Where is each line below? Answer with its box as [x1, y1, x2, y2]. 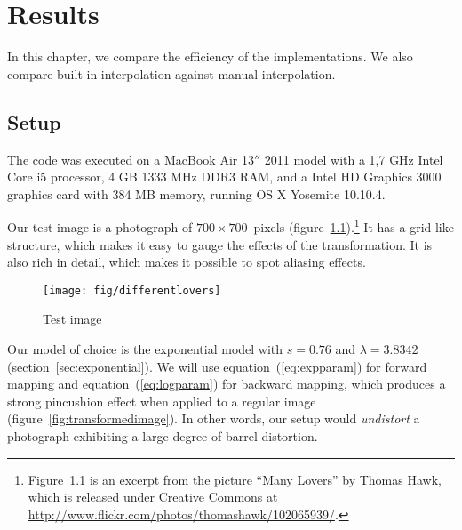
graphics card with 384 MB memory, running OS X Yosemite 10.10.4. [7, 184, 386, 203]
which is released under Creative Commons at [28, 487, 278, 506]
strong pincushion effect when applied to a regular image [7, 391, 316, 410]
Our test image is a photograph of [7, 217, 193, 236]
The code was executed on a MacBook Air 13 [7, 149, 254, 168]
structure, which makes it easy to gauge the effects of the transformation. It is [7, 235, 433, 253]
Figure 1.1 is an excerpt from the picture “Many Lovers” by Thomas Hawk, [28, 470, 442, 488]
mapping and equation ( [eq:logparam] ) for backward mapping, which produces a [7, 374, 446, 393]
